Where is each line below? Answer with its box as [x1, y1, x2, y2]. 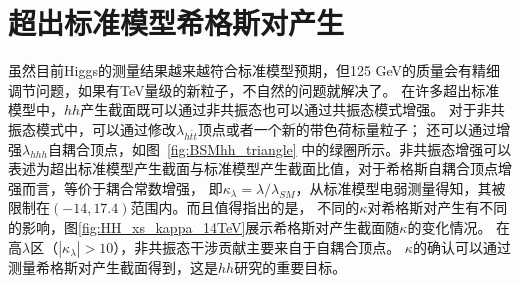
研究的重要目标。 [234, 256, 347, 277]
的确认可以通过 [412, 236, 511, 257]
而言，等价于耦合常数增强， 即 [21, 177, 223, 198]
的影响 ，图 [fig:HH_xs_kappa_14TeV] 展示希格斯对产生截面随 [8, 217, 400, 238]
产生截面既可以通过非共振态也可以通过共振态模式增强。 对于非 [80, 99, 491, 120]
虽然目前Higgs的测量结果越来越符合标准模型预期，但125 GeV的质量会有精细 [8, 60, 501, 81]
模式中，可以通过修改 [35, 118, 176, 139]
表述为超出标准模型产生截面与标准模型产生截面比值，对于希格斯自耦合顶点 [8, 158, 498, 179]
